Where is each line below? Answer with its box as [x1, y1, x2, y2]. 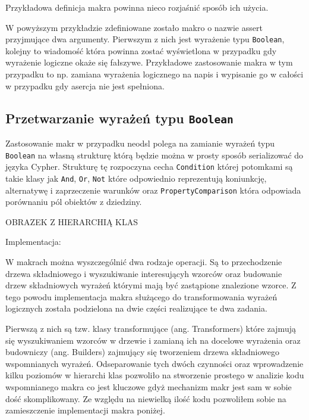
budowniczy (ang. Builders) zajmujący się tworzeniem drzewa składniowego [5, 346, 279, 358]
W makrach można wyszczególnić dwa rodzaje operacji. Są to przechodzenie [5, 256, 282, 267]
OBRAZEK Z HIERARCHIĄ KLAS [5, 215, 138, 228]
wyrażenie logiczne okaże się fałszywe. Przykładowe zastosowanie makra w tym [5, 56, 293, 69]
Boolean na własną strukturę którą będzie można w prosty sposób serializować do [5, 148, 304, 161]
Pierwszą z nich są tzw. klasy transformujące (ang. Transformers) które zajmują [5, 322, 296, 334]
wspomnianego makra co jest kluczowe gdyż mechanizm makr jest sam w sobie [5, 380, 292, 393]
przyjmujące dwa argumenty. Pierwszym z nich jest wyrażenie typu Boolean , [5, 33, 285, 45]
